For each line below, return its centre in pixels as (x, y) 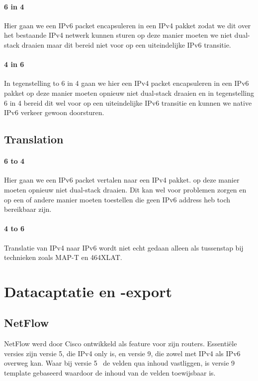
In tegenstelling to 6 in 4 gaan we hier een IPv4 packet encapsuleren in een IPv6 (127, 83)
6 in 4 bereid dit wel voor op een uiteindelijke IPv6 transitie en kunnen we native (128, 102)
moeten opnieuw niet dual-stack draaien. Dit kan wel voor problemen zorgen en (125, 189)
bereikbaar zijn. (28, 209)
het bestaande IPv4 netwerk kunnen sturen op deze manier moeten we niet (118, 35)
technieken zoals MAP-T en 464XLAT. (63, 257)
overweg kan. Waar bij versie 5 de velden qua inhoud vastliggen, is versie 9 (120, 363)
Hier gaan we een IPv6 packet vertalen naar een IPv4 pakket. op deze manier (122, 180)
